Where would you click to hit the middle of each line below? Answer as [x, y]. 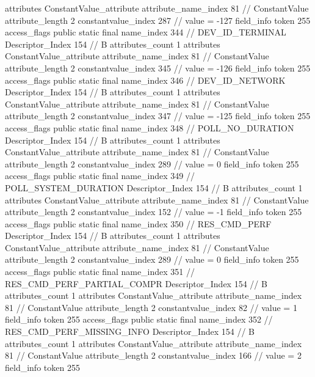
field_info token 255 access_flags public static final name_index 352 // [139, 319]
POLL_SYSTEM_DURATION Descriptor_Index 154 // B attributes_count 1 [154, 187]
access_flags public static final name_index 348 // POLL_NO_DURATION [150, 127]
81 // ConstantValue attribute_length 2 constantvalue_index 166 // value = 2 [153, 355]
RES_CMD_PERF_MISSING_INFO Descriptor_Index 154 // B [130, 331]
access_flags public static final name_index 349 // [100, 176]
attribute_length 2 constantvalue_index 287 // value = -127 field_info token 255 [158, 20]
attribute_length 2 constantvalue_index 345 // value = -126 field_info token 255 [158, 68]
